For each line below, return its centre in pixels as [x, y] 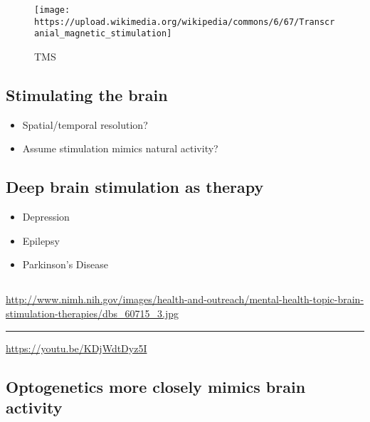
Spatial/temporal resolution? [85, 124]
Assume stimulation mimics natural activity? [120, 148]
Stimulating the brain [87, 94]
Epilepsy [41, 240]
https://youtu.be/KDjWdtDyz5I [76, 348]
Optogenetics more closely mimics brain [156, 386]
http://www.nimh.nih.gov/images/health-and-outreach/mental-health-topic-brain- [185, 299]
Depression [46, 217]
